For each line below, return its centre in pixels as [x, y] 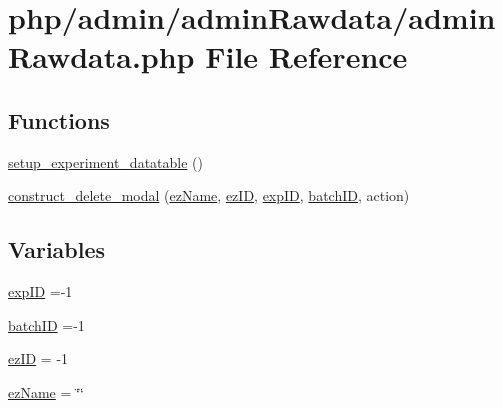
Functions [59, 119]
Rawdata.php [101, 56]
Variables [57, 249]
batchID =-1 [46, 324]
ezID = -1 [38, 358]
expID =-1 [40, 291]
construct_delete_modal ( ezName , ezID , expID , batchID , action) [209, 195]
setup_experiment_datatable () [105, 161]
